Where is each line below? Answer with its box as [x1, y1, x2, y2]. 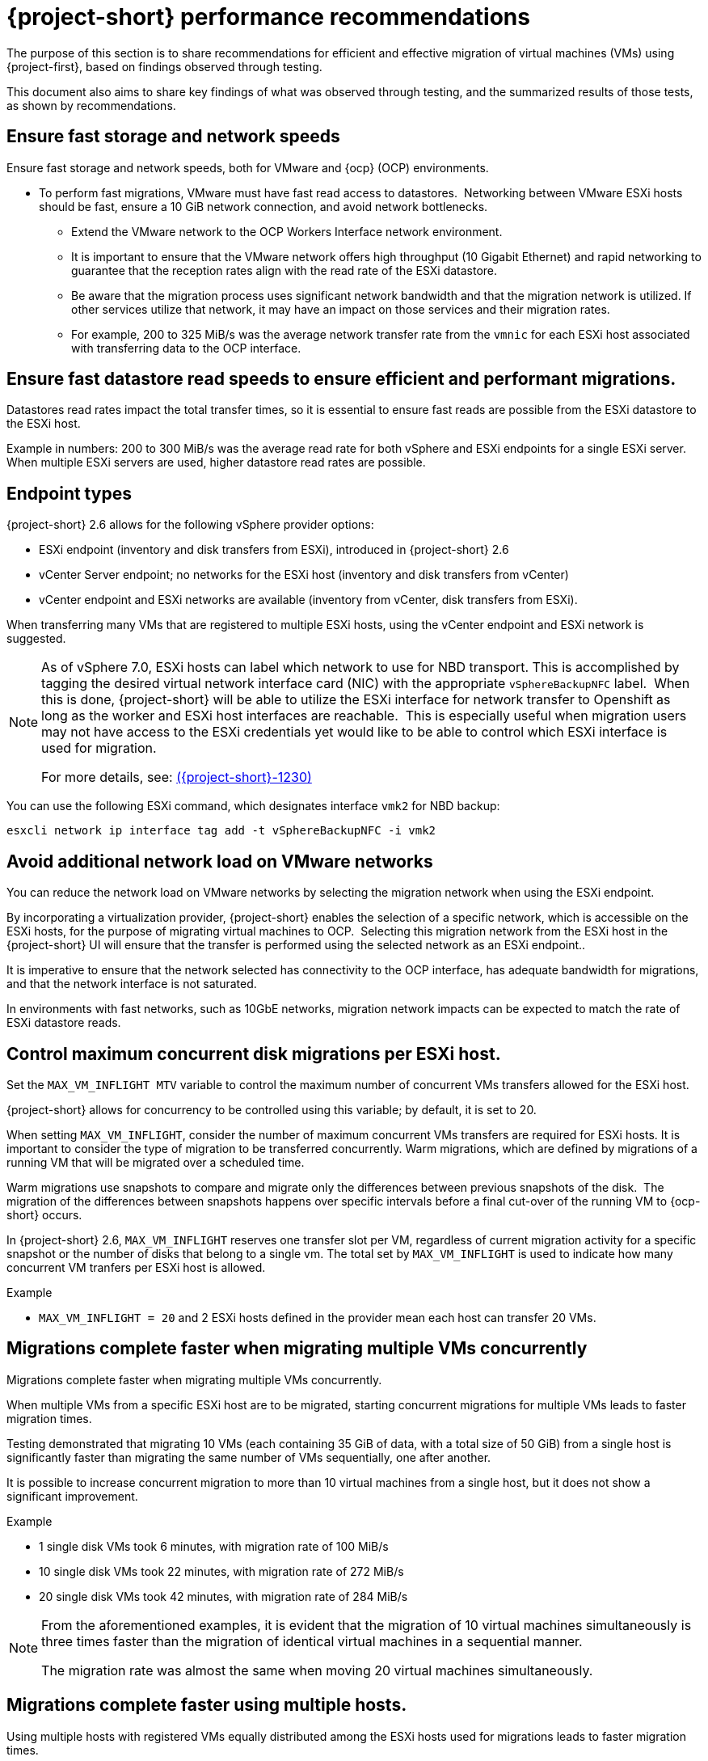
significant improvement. [6, 1489, 138, 1503]
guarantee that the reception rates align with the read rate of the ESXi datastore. [71, 263, 498, 277]
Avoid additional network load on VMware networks [6, 851, 433, 872]
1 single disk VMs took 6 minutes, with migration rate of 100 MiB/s [39, 1539, 389, 1553]
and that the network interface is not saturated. [6, 977, 257, 991]
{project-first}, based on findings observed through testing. [6, 59, 322, 74]
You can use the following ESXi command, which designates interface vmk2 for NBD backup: [6, 799, 500, 813]
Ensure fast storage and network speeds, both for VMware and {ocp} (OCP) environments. [6, 160, 489, 175]
